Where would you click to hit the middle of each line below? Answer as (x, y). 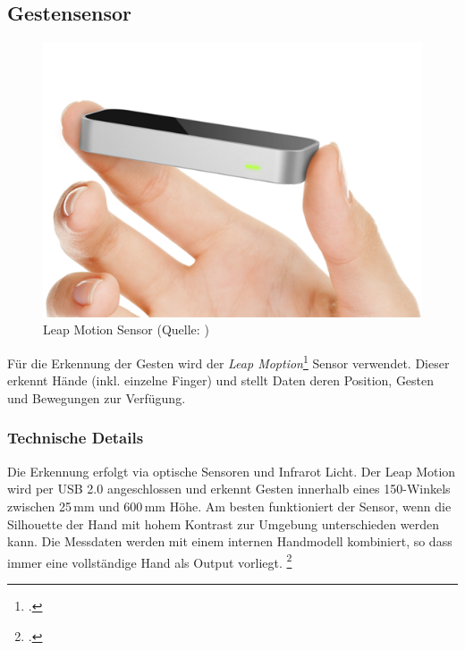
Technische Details (76, 438)
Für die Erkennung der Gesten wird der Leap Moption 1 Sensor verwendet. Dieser (228, 362)
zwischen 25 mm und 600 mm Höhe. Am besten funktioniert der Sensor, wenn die (229, 506)
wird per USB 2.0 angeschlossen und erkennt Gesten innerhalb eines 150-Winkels (229, 489)
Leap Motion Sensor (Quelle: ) (126, 329)
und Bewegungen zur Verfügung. (97, 397)
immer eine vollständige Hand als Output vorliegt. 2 (150, 561)
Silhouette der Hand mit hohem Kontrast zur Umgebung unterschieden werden (223, 523)
